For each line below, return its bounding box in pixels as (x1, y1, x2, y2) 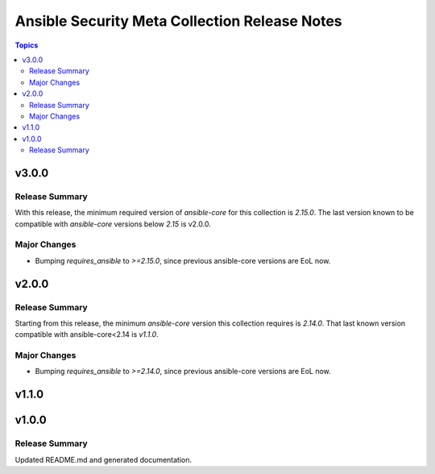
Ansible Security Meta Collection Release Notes (14, 12, 342, 30)
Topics (14, 40, 39, 50)
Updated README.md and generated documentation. (14, 455, 193, 464)
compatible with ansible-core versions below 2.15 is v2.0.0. (14, 218, 211, 229)
